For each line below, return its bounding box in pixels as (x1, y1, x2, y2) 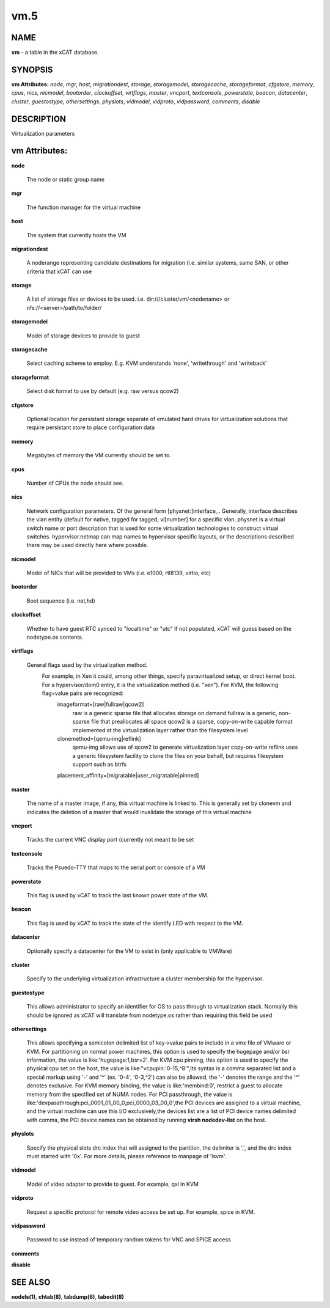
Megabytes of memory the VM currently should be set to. (26, 452, 171, 459)
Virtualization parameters (11, 130, 75, 137)
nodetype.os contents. (26, 633, 84, 641)
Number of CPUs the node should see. (26, 479, 124, 487)
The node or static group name (26, 175, 105, 183)
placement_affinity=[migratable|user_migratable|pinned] (57, 772, 199, 779)
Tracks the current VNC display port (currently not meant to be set (26, 836, 194, 843)
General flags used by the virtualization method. (26, 661, 148, 669)
